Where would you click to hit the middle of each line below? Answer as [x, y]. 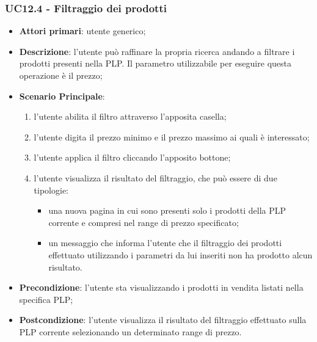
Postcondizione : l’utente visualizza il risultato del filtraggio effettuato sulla [163, 320]
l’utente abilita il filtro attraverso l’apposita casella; [130, 116]
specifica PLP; [46, 299]
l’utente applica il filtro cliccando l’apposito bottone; [132, 157]
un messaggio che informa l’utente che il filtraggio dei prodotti [165, 243]
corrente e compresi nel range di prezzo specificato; [144, 222]
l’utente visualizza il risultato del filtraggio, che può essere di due [155, 177]
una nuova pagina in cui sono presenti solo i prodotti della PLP [167, 210]
